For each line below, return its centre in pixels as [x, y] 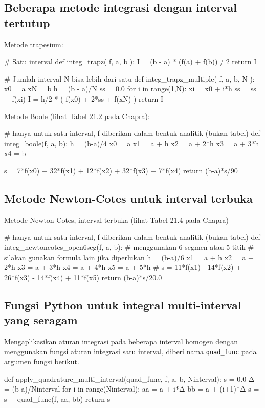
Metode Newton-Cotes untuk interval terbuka [128, 198]
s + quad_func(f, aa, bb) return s [57, 399]
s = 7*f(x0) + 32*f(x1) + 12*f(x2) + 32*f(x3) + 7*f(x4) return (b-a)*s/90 [121, 170]
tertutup [27, 22]
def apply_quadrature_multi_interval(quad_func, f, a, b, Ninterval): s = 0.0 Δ [129, 378]
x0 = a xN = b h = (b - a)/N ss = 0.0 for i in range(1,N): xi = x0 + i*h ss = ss [130, 89]
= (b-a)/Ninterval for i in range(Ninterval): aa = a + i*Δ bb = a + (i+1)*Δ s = [132, 389]
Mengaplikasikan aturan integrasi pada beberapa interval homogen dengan [121, 341]
